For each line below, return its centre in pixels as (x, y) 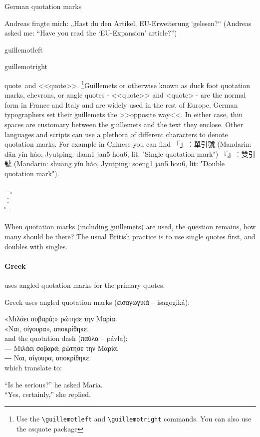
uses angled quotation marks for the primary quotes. (85, 285)
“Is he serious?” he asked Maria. (54, 384)
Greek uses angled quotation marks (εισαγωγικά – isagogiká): (97, 302)
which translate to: (33, 368)
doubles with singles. (36, 246)
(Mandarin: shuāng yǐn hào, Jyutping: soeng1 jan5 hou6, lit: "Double (119, 163)
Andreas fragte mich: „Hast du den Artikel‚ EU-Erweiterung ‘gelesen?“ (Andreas (128, 23)
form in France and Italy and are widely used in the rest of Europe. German (121, 104)
